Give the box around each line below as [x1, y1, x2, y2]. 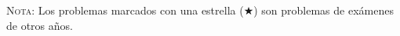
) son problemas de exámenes [253, 2, 394, 18]
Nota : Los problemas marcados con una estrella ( [6, 2, 244, 18]
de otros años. [6, 17, 73, 33]
